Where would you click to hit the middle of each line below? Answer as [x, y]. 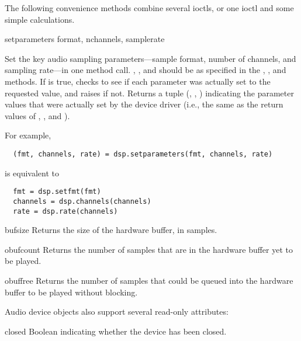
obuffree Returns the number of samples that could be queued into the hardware [149, 280]
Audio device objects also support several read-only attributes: [117, 312]
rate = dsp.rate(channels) [65, 211]
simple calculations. [40, 19]
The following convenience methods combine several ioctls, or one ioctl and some [149, 8]
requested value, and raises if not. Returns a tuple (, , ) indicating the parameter [149, 93]
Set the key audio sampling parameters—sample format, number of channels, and [150, 58]
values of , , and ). [37, 115]
